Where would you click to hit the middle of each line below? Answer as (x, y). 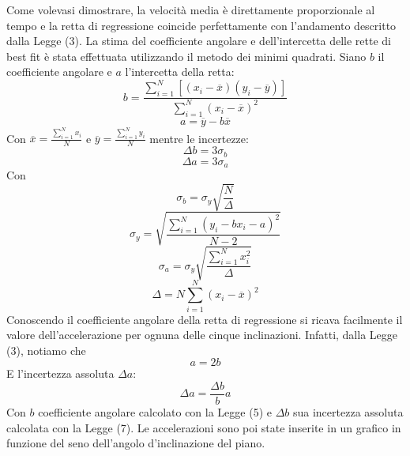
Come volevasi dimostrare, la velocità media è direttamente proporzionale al (191, 9)
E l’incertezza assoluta (60, 373)
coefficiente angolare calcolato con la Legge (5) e (155, 412)
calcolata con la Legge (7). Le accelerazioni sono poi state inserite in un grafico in (204, 427)
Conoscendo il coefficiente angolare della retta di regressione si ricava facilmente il (205, 319)
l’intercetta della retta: (180, 72)
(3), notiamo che (46, 350)
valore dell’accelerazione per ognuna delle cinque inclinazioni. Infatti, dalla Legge (202, 335)
